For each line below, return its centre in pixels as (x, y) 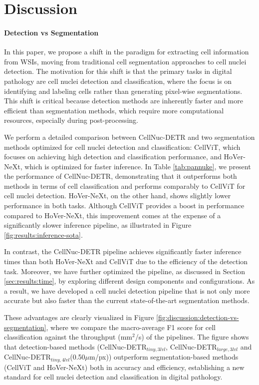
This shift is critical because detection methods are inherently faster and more (124, 101)
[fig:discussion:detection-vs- (198, 317)
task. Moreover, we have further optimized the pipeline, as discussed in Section (125, 271)
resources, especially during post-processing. (71, 120)
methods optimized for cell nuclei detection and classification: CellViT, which (122, 147)
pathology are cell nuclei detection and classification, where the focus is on (118, 81)
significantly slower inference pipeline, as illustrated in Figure (98, 225)
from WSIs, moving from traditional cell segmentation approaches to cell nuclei (125, 61)
